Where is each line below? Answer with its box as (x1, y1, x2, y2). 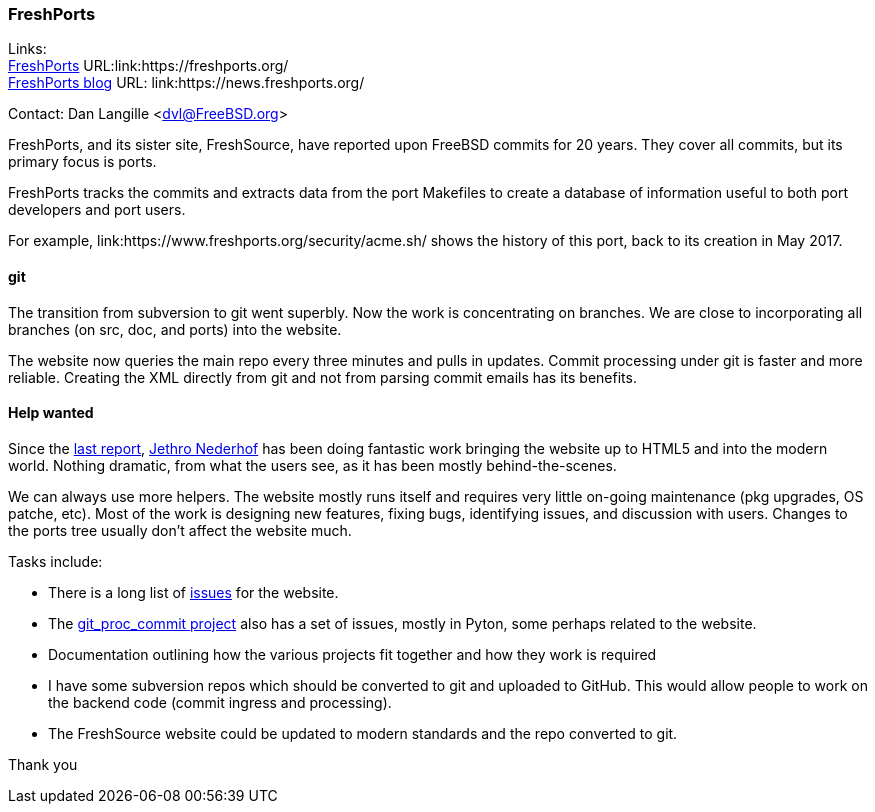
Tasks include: (8, 552, 103, 570)
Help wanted (8, 404, 94, 422)
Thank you (8, 755, 78, 773)
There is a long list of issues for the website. (48, 583, 339, 601)
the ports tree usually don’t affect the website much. (8, 521, 352, 539)
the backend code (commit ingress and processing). (48, 693, 392, 711)
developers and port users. (8, 201, 186, 219)
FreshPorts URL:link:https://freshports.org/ (8, 57, 289, 75)
